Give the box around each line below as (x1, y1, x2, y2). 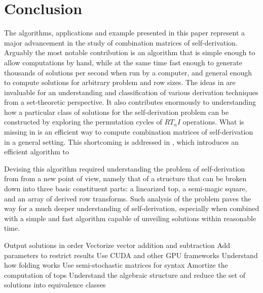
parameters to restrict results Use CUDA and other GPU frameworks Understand (4, 249, 258, 260)
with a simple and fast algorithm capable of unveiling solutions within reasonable (4, 213, 256, 223)
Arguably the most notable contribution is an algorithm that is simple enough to (4, 47, 255, 58)
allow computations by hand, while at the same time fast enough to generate (4, 57, 243, 67)
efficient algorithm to (4, 146, 69, 157)
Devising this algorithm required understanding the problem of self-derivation (4, 163, 245, 174)
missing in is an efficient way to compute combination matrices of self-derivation (4, 127, 253, 137)
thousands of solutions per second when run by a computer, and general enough (4, 67, 252, 77)
